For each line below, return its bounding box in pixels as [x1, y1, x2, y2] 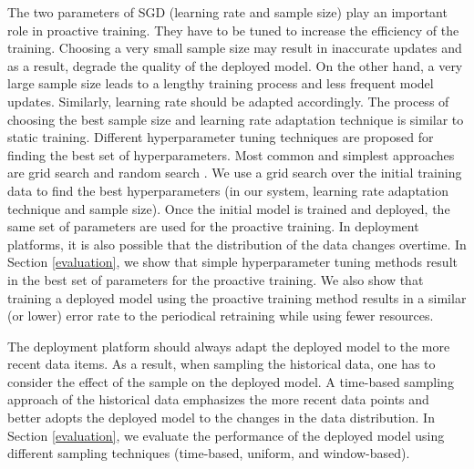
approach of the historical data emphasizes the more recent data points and [7, 390, 429, 409]
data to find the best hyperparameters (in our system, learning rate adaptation [7, 180, 448, 199]
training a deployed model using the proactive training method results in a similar [7, 288, 467, 307]
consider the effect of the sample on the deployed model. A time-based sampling [7, 372, 454, 391]
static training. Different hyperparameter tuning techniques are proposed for [7, 127, 434, 147]
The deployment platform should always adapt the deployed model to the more [7, 336, 450, 355]
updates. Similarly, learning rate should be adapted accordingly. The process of [7, 91, 449, 110]
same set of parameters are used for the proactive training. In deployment [7, 217, 419, 236]
